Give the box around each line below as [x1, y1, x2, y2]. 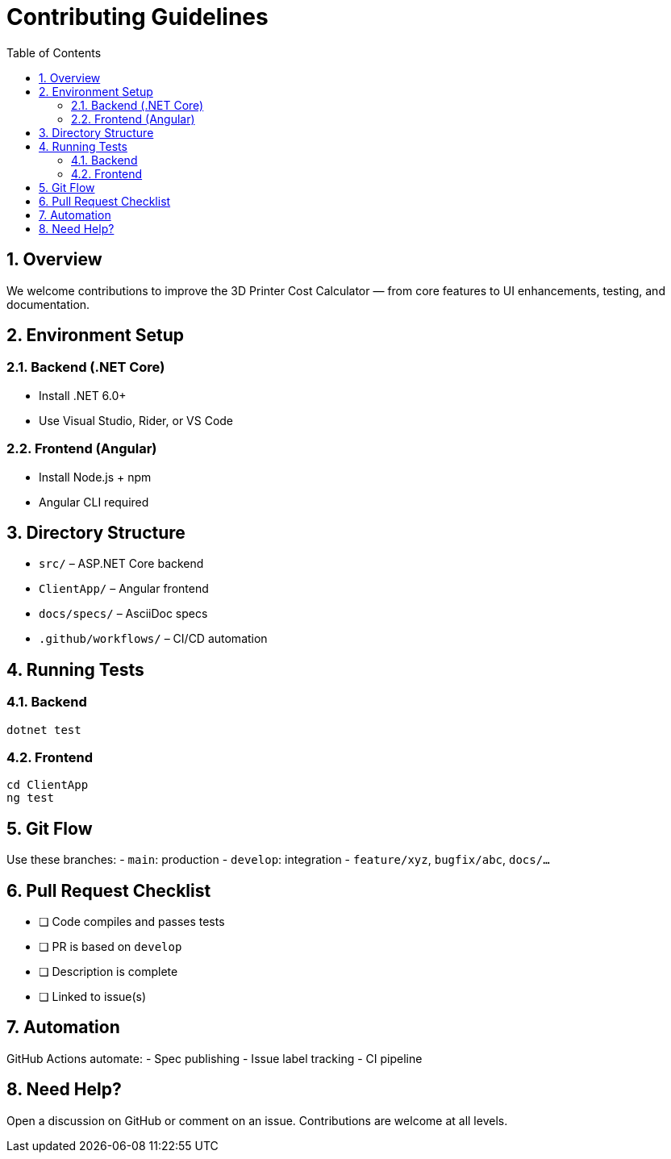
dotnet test [6, 723, 81, 736]
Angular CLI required [39, 494, 149, 509]
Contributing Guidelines [6, 3, 269, 31]
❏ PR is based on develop [39, 940, 182, 954]
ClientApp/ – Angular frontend [39, 582, 209, 596]
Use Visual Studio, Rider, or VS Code [39, 413, 234, 427]
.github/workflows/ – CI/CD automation [39, 632, 268, 646]
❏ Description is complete [39, 965, 178, 979]
